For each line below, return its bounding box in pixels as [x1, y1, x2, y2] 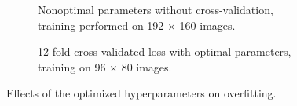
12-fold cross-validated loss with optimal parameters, [38, 43, 291, 60]
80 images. [121, 58, 172, 75]
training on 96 [38, 58, 106, 75]
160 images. [179, 16, 236, 33]
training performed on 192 [38, 16, 164, 33]
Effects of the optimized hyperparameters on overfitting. [6, 85, 277, 101]
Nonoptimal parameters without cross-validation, [38, 2, 273, 17]
